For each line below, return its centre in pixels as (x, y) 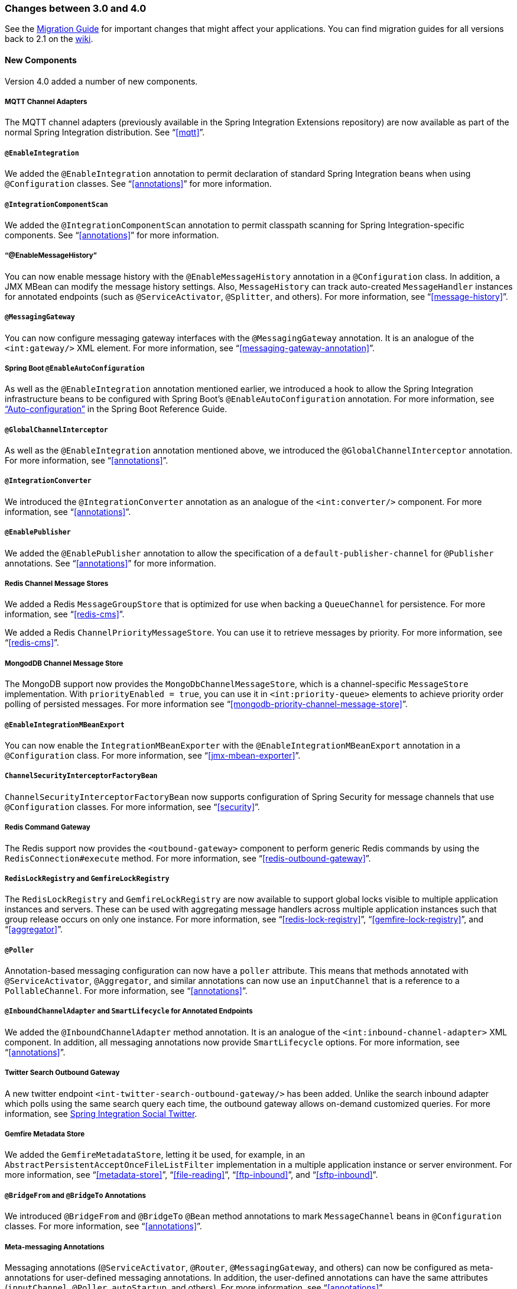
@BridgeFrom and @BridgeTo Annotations (75, 1195)
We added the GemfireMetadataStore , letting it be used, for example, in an (155, 1155)
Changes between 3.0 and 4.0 (76, 8)
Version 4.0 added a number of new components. (101, 81)
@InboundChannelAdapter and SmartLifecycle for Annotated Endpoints (129, 1011)
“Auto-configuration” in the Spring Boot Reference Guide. (116, 409)
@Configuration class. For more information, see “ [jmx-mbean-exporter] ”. (153, 755)
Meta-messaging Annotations (55, 1247)
